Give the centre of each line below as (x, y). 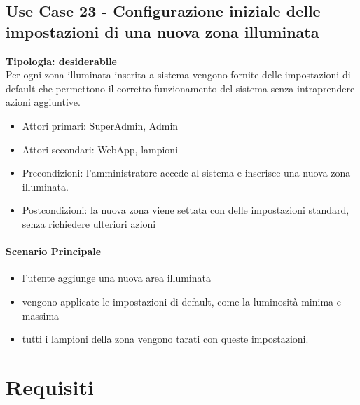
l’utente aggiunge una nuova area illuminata (116, 278)
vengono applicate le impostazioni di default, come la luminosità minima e (181, 301)
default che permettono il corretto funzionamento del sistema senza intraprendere (180, 88)
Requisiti (50, 386)
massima (41, 315)
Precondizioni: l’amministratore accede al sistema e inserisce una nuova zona (186, 173)
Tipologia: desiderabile (61, 61)
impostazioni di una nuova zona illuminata (162, 31)
